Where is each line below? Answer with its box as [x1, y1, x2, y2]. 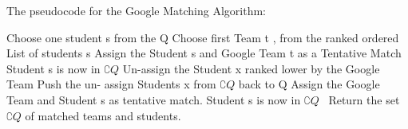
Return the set [328, 91, 400, 107]
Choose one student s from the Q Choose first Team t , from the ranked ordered [6, 29, 399, 45]
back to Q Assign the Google [238, 76, 380, 92]
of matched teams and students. [25, 107, 181, 123]
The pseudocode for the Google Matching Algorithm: [6, 2, 266, 18]
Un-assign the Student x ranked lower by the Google [122, 60, 380, 76]
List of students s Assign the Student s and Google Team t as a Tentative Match [6, 45, 402, 61]
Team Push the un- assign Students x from [6, 76, 216, 92]
